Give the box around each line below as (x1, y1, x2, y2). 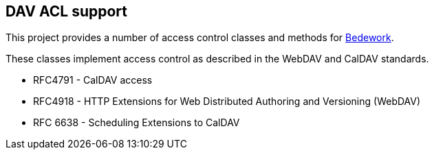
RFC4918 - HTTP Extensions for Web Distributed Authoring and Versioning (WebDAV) (33, 95, 421, 108)
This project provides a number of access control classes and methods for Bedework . (6, 32, 394, 44)
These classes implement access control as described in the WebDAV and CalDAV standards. (6, 53, 429, 65)
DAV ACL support (6, 3, 127, 20)
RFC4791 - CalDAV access (33, 74, 153, 86)
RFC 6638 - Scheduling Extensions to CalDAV (33, 117, 240, 129)
